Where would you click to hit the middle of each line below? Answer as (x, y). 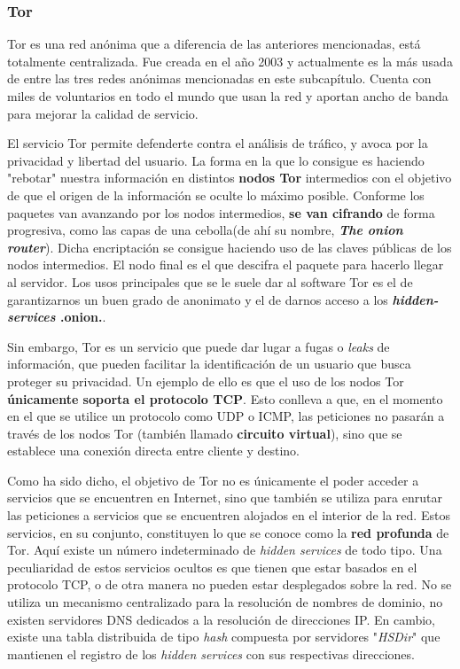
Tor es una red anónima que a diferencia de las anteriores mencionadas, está (214, 44)
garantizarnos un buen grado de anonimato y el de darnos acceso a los (198, 299)
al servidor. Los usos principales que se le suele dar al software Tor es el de (210, 281)
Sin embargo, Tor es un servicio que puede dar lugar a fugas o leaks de (199, 346)
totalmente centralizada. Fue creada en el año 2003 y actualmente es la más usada (230, 61)
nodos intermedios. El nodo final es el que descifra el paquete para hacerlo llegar (226, 264)
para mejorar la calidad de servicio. (103, 113)
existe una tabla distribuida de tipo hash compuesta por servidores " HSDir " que (224, 637)
